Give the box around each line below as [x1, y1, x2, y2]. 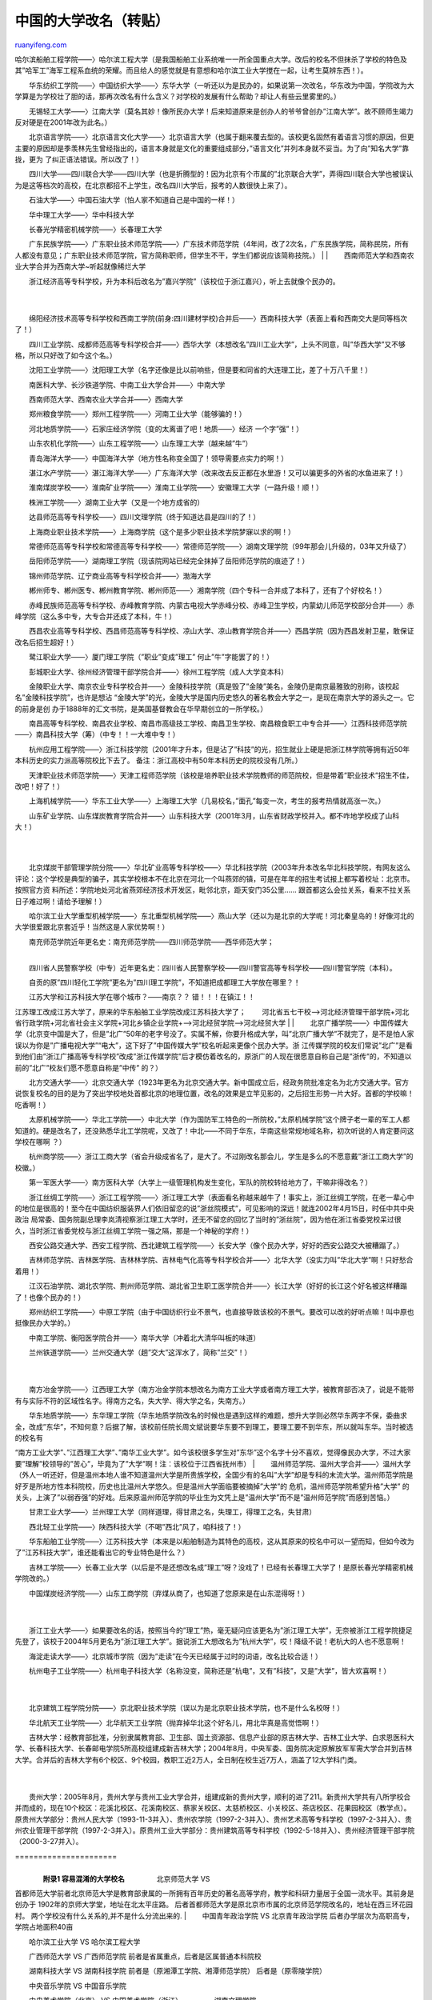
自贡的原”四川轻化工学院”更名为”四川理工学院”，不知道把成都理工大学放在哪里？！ [28, 977, 301, 987]
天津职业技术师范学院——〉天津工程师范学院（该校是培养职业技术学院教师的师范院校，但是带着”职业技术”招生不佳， [28, 770, 414, 780]
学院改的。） [14, 1574, 54, 1583]
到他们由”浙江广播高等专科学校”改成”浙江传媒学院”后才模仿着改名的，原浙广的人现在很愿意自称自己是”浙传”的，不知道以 [14, 1052, 412, 1062]
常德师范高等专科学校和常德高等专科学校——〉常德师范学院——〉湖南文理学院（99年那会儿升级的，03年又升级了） [28, 542, 411, 551]
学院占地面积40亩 [14, 1922, 74, 1932]
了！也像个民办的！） [14, 1292, 86, 1302]
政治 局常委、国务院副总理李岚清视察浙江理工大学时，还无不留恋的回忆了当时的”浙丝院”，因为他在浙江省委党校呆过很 [14, 1214, 402, 1224]
